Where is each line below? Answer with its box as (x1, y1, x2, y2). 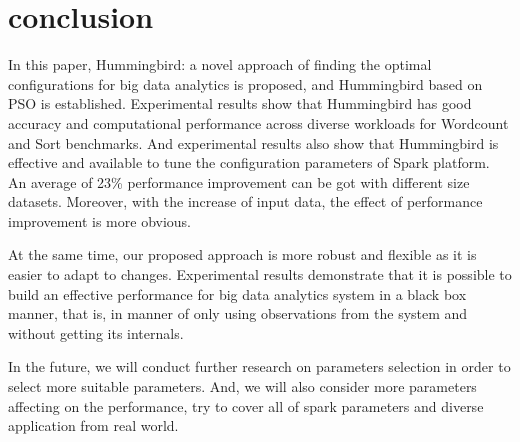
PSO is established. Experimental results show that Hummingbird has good (8, 93, 472, 114)
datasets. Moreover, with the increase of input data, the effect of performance (8, 191, 483, 212)
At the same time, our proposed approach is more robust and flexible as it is (8, 244, 477, 265)
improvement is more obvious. (8, 210, 191, 231)
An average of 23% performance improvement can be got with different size (8, 171, 470, 192)
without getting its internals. (8, 322, 184, 343)
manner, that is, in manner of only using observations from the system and (8, 303, 468, 324)
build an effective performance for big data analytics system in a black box (8, 283, 467, 304)
